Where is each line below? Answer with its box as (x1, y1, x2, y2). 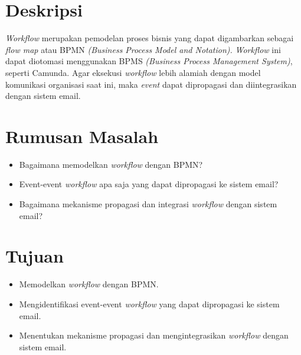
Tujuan (5, 244, 64, 268)
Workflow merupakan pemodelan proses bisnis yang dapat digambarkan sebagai (5, 32, 294, 44)
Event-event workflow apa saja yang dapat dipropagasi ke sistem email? (19, 178, 279, 190)
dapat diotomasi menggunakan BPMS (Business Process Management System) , (5, 55, 293, 67)
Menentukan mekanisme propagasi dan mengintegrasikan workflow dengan (19, 329, 289, 341)
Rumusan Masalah (5, 124, 159, 148)
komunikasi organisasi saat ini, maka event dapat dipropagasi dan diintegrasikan (5, 78, 297, 90)
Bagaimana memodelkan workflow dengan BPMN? (19, 158, 203, 170)
